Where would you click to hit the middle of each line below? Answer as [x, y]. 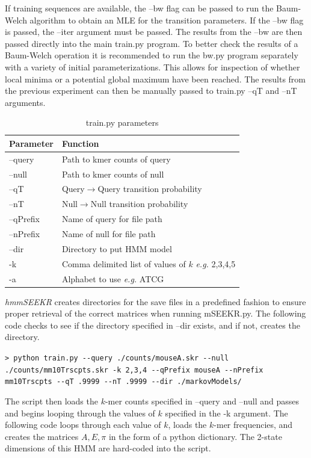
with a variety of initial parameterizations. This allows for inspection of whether [152, 67]
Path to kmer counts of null [113, 174]
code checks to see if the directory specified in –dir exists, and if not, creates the [152, 325]
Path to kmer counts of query [116, 159]
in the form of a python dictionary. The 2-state [195, 436]
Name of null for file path [109, 234]
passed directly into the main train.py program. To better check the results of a [152, 43]
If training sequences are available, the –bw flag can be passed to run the [139, 8]
